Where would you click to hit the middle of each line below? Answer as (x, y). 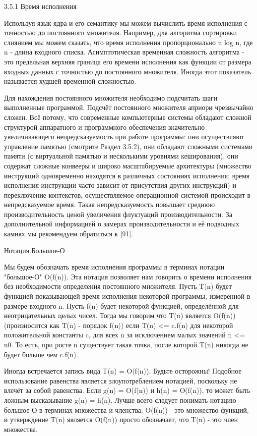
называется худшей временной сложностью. (70, 81)
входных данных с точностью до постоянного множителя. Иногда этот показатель (128, 71)
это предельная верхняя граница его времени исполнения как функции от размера (128, 61)
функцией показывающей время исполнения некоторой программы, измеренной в (127, 296)
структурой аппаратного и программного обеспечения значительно (104, 127)
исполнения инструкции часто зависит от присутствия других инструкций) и (120, 185)
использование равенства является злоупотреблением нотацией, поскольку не (121, 380)
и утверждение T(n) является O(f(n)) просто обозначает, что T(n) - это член (121, 419)
